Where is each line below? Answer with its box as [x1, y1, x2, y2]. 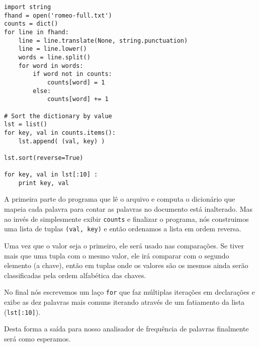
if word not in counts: [33, 70, 112, 78]
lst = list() [4, 121, 47, 128]
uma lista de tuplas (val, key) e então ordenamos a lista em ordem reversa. [4, 223, 241, 234]
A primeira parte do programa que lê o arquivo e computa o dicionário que [4, 194, 235, 204]
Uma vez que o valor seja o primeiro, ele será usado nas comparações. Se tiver [4, 240, 244, 250]
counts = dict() [4, 20, 58, 28]
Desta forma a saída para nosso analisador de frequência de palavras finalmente [4, 323, 249, 334]
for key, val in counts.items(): [4, 129, 116, 136]
